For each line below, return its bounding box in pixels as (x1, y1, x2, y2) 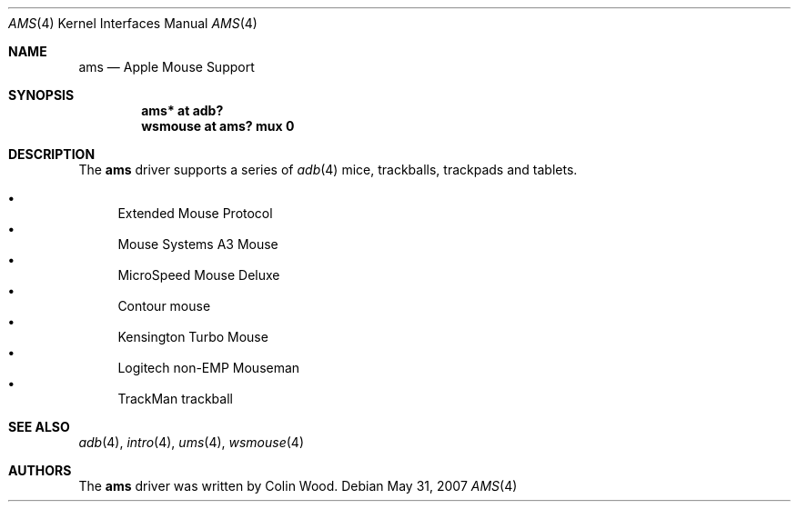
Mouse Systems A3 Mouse (117, 236, 278, 252)
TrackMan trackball (117, 391, 233, 406)
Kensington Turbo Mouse (117, 329, 268, 344)
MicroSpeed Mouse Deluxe (117, 267, 280, 283)
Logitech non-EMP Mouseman (117, 360, 300, 375)
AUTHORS (8, 463, 72, 478)
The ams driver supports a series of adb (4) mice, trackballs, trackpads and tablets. (78, 162, 578, 177)
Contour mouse (117, 298, 211, 314)
